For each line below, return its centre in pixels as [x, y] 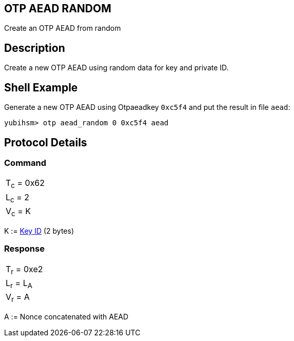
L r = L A [19, 284]
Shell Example [41, 87]
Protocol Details [46, 142]
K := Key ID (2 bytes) [39, 231]
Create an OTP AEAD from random [63, 28]
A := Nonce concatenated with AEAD [66, 317]
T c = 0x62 [25, 184]
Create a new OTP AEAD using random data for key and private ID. [116, 68]
